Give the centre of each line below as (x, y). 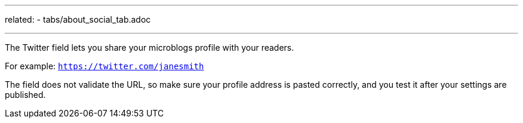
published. (25, 95)
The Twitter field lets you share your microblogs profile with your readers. (150, 47)
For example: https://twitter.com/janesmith (104, 66)
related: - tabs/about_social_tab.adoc (78, 19)
